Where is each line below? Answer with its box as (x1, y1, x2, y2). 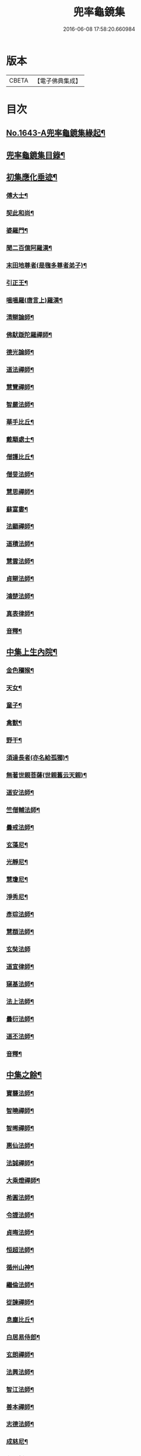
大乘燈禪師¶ (6, 1176, 40, 1185)
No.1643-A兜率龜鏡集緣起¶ (6, 128, 106, 138)
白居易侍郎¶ (6, 1333, 40, 1341)
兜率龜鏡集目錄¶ (6, 150, 65, 160)
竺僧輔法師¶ (6, 806, 40, 814)
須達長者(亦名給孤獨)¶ (6, 753, 69, 762)
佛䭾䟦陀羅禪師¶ (6, 331, 53, 339)
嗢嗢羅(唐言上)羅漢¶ (6, 296, 63, 304)
